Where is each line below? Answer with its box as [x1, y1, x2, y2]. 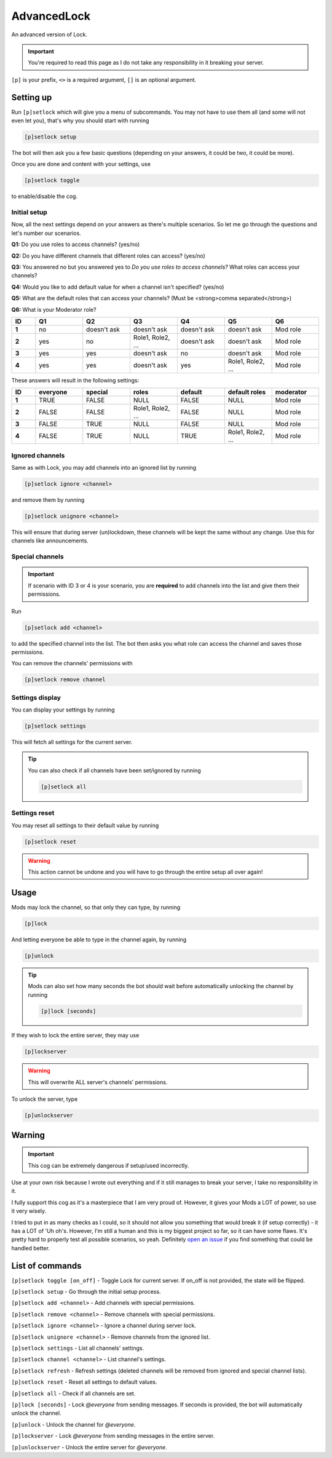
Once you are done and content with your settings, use [11, 160, 151, 168]
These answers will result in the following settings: [11, 377, 140, 384]
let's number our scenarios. [11, 229, 81, 237]
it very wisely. [11, 1207, 47, 1214]
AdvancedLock [11, 9, 90, 23]
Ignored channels [11, 451, 65, 459]
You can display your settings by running [11, 706, 115, 713]
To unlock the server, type [11, 1095, 78, 1103]
